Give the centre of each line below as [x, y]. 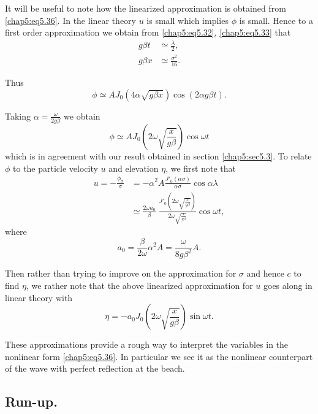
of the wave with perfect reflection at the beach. [95, 368]
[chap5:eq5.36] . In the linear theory [70, 20]
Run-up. [31, 401]
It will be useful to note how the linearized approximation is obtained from [146, 8]
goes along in [288, 286]
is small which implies [187, 20]
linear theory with [39, 297]
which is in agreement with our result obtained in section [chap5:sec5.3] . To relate [158, 155]
